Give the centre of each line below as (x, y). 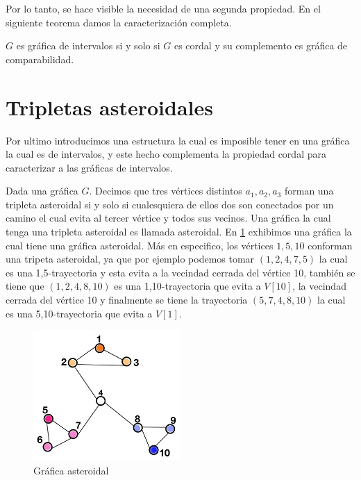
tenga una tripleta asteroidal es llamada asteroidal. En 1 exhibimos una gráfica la (179, 232)
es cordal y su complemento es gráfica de (261, 45)
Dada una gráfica (42, 191)
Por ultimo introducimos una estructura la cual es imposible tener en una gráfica (178, 140)
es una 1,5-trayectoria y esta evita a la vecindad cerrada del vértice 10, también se (180, 272)
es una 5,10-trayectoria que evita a (79, 313)
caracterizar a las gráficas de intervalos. (89, 167)
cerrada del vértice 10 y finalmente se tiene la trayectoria (127, 300)
